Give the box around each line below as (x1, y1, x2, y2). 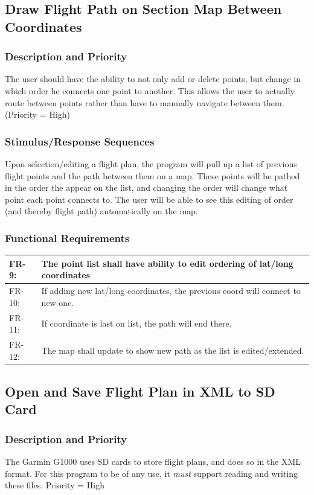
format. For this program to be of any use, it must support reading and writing (5, 467, 298, 479)
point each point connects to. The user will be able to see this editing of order (5, 193, 293, 205)
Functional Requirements (5, 230, 130, 245)
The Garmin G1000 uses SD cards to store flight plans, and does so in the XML (5, 455, 301, 468)
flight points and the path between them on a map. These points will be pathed (5, 169, 300, 182)
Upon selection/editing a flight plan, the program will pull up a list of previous (5, 157, 297, 170)
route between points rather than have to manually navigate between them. (5, 96, 284, 109)
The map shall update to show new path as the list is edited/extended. (41, 343, 304, 356)
